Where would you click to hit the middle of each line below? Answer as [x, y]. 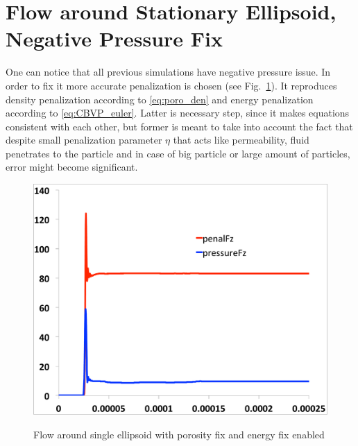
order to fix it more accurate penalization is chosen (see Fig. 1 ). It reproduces [171, 85]
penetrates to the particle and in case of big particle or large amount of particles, [178, 153]
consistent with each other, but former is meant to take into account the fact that [179, 126]
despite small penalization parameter [84, 140]
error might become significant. [72, 167]
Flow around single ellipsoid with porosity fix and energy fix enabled [179, 434]
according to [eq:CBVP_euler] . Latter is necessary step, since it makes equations [178, 113]
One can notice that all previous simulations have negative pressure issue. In [168, 72]
